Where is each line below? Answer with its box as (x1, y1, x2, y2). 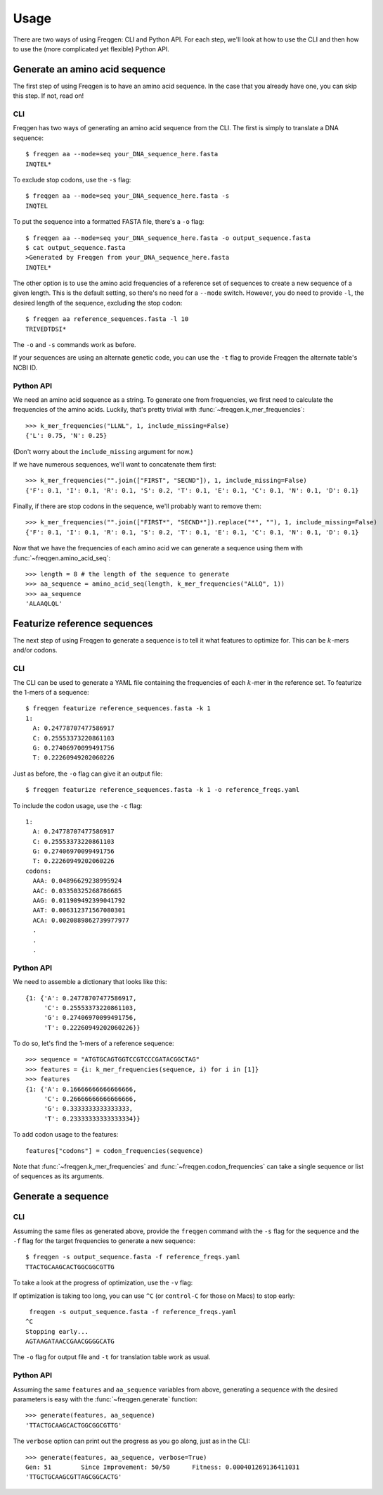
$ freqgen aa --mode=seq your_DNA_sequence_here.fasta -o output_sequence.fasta (25, 234, 311, 242)
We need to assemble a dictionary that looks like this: (13, 978, 168, 986)
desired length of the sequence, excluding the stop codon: (13, 298, 183, 307)
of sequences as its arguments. (13, 1172, 105, 1180)
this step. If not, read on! (13, 92, 84, 100)
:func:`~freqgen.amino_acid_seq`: (13, 553, 111, 562)
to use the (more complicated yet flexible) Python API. (13, 44, 170, 53)
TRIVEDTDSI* (25, 324, 67, 333)
